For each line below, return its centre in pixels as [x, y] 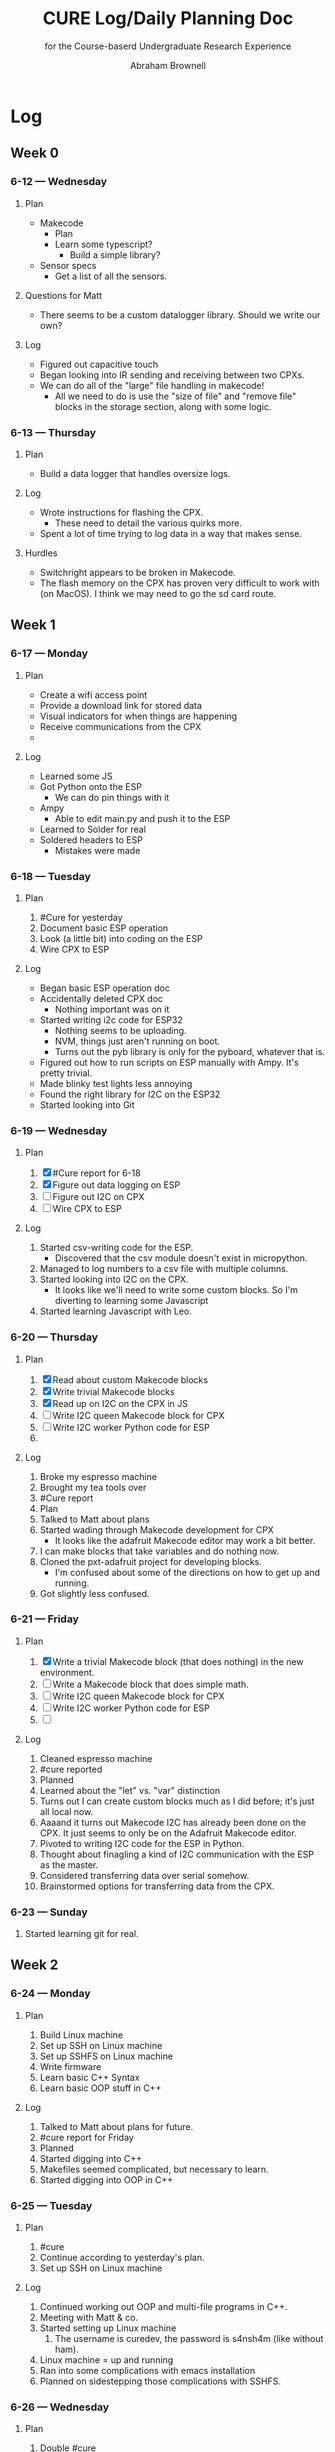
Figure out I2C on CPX [98, 1197]
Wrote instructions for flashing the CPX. [121, 512]
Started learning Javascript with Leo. [115, 1311]
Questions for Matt [63, 295]
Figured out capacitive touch [99, 364]
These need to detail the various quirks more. [148, 523]
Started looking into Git [87, 1104]
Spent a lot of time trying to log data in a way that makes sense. [171, 533]
